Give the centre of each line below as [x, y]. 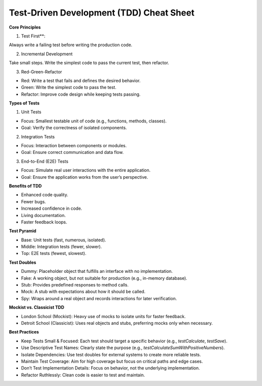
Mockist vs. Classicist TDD [37, 307]
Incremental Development [47, 54]
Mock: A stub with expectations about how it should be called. [83, 292]
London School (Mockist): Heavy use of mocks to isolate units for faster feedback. [104, 316]
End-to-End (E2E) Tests [45, 161]
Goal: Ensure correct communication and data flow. [72, 152]
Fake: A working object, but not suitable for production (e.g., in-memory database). [104, 278]
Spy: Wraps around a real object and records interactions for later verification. [99, 298]
